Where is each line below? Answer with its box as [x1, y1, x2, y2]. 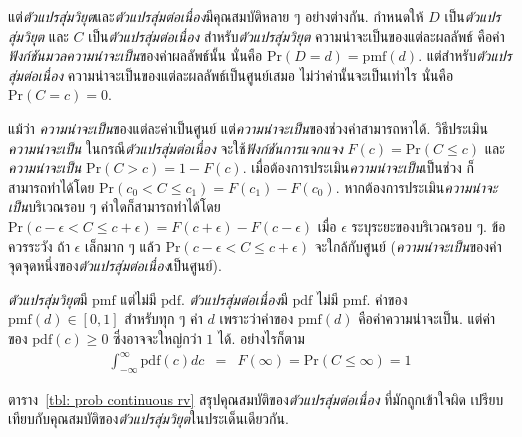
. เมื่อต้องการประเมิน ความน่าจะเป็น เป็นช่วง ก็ [242, 157, 475, 178]
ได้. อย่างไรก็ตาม [218, 327, 305, 348]
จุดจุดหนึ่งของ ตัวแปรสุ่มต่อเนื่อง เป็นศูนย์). [8, 255, 222, 276]
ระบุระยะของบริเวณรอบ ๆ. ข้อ [351, 215, 506, 236]
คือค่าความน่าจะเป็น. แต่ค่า [358, 308, 496, 329]
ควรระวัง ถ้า [8, 235, 70, 256]
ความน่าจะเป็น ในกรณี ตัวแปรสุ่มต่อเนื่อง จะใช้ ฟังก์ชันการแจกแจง [8, 137, 343, 158]
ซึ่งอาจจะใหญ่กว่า [113, 327, 202, 348]
